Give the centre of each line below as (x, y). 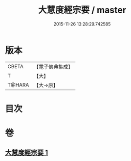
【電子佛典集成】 (54, 67)
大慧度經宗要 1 (27, 153)
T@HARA (18, 85)
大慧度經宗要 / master (82, 10)
